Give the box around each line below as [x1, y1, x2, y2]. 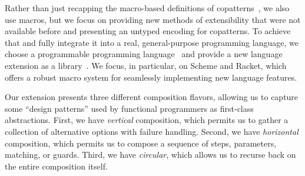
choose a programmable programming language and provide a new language [5, 48, 283, 60]
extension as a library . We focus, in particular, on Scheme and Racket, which [5, 59, 287, 71]
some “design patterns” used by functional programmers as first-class [5, 102, 254, 114]
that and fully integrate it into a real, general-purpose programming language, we [5, 36, 299, 48]
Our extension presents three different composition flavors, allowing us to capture [5, 91, 299, 103]
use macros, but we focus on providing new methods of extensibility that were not [5, 13, 301, 25]
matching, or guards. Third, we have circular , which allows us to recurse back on [5, 148, 296, 161]
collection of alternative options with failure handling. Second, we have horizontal [5, 125, 299, 137]
